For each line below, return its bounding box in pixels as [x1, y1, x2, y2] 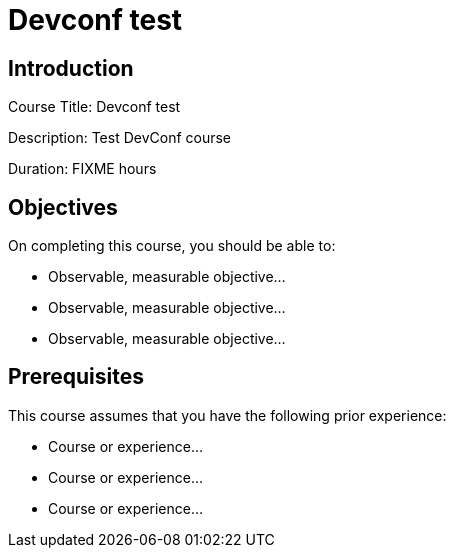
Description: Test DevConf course [8, 129, 232, 147]
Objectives [8, 194, 118, 220]
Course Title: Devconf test [8, 98, 181, 116]
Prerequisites [8, 364, 144, 390]
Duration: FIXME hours [8, 160, 157, 178]
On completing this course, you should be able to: [8, 237, 336, 255]
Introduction [8, 55, 134, 81]
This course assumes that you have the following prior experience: [8, 406, 447, 424]
